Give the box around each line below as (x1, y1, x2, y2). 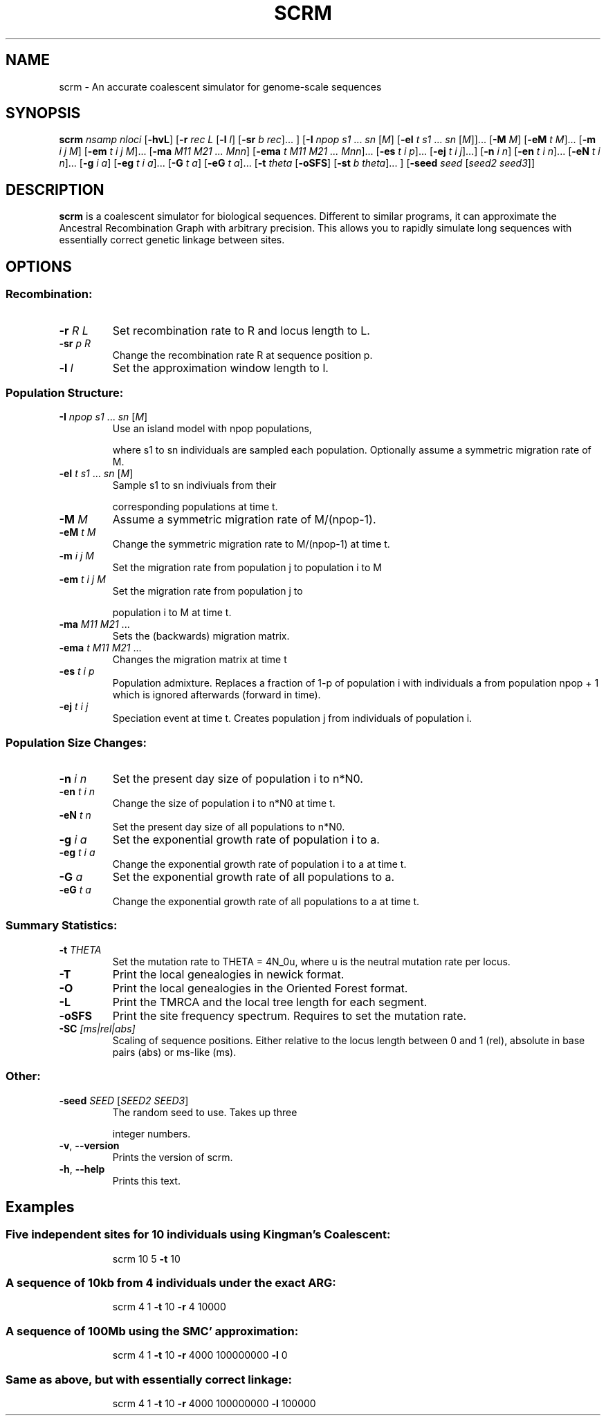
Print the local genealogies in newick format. (112, 967, 345, 981)
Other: (6, 1069, 41, 1084)
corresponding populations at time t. (112, 501, 278, 513)
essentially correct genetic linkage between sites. (59, 234, 285, 246)
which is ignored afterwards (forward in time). (112, 689, 321, 701)
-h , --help (59, 1162, 105, 1175)
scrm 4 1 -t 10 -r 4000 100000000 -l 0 (112, 1349, 288, 1362)
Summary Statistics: (6, 918, 118, 933)
